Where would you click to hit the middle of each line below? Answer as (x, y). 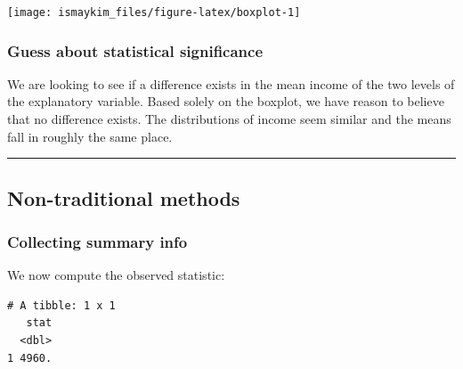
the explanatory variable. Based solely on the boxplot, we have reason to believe (226, 101)
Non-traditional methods (124, 197)
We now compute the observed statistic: (116, 275)
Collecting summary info (97, 241)
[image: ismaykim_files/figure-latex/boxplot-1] (154, 12)
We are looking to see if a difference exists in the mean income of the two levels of (231, 83)
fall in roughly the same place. (90, 136)
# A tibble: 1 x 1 (61, 305)
